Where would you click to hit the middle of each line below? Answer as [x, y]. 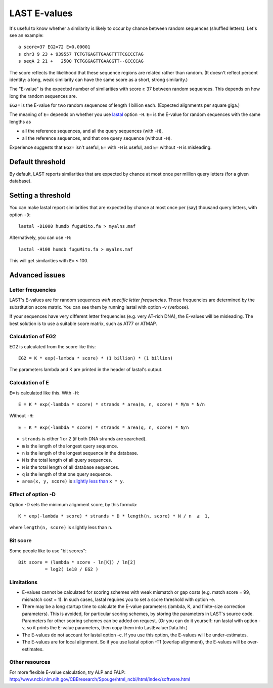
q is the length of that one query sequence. [67, 474]
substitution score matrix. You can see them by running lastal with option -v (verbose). [99, 307]
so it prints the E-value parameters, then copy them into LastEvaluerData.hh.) [107, 628]
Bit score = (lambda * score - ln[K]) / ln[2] [77, 562]
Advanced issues [37, 275]
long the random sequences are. [43, 96]
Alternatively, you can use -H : [40, 237]
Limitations [24, 582]
